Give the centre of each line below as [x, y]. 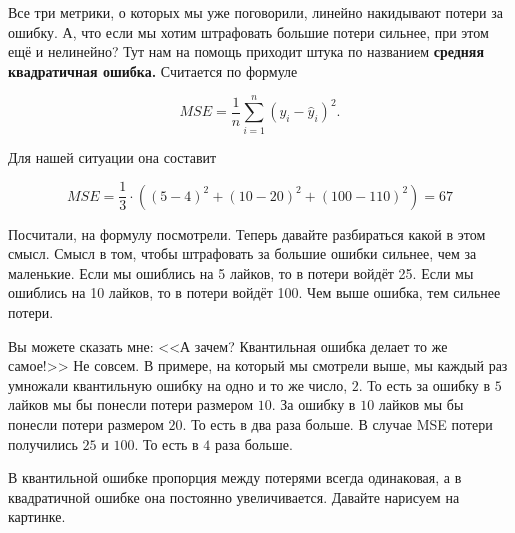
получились [43, 443]
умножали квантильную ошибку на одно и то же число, [178, 384]
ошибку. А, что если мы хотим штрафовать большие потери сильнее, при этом [248, 31]
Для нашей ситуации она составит [112, 156]
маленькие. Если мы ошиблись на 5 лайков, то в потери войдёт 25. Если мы [241, 272]
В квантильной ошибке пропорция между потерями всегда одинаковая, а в [235, 477]
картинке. [37, 516]
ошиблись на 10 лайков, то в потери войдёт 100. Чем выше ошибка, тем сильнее [254, 292]
